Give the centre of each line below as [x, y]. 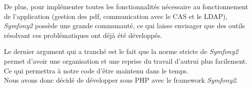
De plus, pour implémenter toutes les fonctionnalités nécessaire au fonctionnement [126, 6]
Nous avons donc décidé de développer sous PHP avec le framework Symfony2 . [121, 80]
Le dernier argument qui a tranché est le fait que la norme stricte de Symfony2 [121, 51]
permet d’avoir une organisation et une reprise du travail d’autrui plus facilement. [126, 61]
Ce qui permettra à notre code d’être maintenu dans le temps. [96, 70]
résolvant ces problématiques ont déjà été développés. [83, 35]
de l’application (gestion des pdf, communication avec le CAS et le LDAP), [116, 16]
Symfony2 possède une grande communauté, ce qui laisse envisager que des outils [125, 26]
